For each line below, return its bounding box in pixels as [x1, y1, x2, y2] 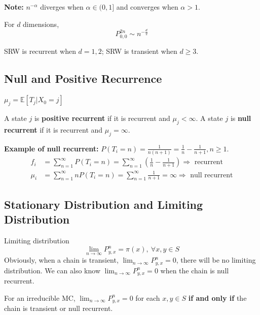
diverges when [40, 2, 84, 12]
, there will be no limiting [176, 255, 256, 265]
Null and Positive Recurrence [4, 70, 162, 86]
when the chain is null [160, 265, 229, 275]
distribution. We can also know [4, 265, 100, 275]
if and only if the [188, 292, 247, 303]
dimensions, [23, 18, 59, 29]
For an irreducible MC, [4, 292, 76, 303]
